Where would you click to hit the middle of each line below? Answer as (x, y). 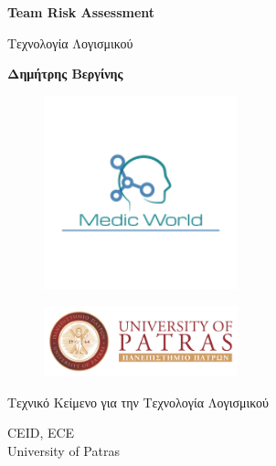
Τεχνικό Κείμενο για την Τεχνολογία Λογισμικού (138, 402)
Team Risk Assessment (81, 12)
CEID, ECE (41, 433)
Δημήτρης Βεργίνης (65, 74)
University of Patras (64, 450)
